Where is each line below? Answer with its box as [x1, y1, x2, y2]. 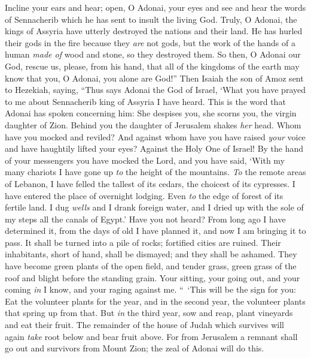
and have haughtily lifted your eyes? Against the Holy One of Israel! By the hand [5, 142, 304, 155]
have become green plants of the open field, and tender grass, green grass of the [5, 260, 297, 272]
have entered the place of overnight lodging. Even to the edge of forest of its [5, 189, 283, 201]
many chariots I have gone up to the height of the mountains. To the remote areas [5, 166, 306, 178]
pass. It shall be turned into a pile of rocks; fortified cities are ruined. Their [5, 236, 281, 248]
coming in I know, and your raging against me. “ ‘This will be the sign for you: [5, 283, 296, 296]
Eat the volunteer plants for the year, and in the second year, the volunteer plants [5, 294, 306, 307]
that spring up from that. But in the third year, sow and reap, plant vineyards [5, 306, 293, 319]
